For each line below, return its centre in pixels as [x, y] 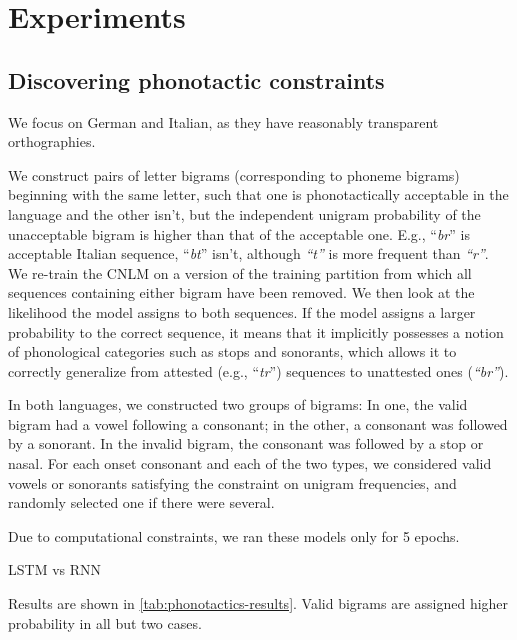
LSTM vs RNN [55, 569]
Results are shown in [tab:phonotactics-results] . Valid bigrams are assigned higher [258, 603]
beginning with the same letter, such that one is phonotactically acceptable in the [258, 194]
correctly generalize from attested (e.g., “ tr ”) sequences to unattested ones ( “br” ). [258, 370]
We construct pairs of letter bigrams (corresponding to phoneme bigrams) [234, 174]
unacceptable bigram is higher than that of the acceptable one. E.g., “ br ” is [239, 233]
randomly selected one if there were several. [141, 502]
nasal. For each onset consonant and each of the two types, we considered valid [250, 463]
